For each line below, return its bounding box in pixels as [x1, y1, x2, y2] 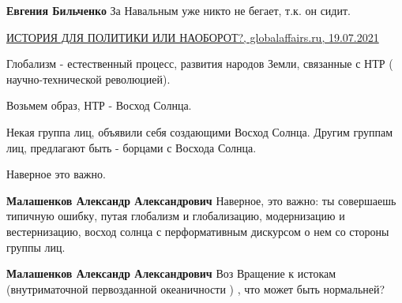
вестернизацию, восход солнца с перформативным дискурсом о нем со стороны [6, 223, 389, 239]
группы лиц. [6, 238, 66, 255]
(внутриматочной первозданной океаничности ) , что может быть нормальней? [6, 280, 385, 297]
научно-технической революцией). [6, 70, 171, 87]
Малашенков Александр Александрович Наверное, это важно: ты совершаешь [6, 192, 396, 208]
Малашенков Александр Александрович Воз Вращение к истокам [6, 265, 336, 282]
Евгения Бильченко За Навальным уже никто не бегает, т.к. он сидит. [6, 2, 351, 18]
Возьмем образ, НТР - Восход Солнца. [6, 97, 192, 114]
